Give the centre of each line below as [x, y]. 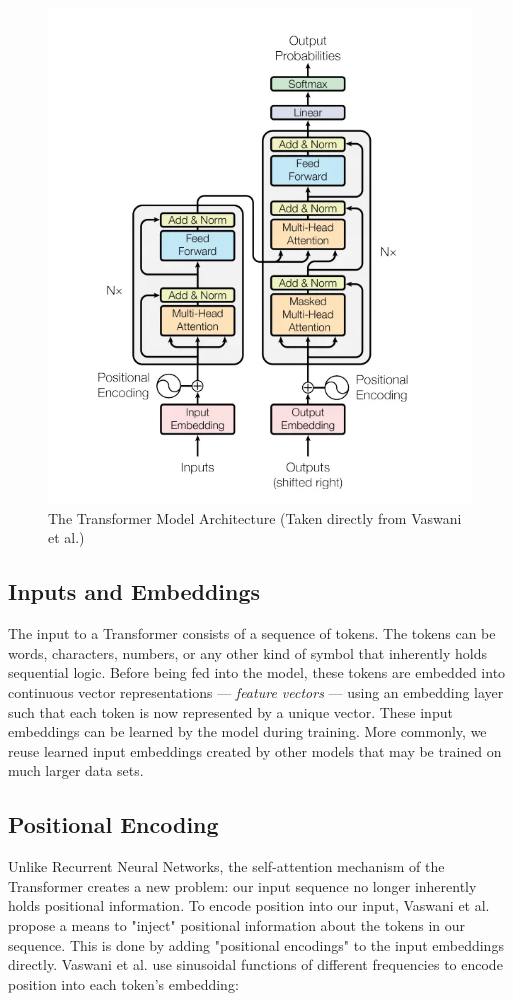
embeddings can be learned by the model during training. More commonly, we [247, 731]
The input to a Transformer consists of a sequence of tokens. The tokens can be [252, 633]
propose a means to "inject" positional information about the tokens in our [236, 924]
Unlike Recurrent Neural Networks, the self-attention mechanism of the [226, 866]
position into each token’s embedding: [123, 983]
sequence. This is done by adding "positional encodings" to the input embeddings [256, 944]
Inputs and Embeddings [134, 591]
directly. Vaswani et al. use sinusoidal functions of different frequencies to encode [255, 964]
